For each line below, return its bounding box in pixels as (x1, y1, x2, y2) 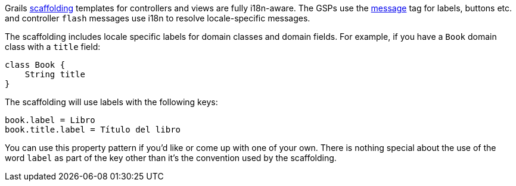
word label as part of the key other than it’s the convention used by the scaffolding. (5, 153, 337, 163)
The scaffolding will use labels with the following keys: (5, 97, 218, 107)
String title (24, 70, 85, 79)
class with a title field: (5, 42, 101, 52)
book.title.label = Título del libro (5, 125, 181, 134)
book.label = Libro (5, 115, 95, 125)
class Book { (5, 60, 66, 70)
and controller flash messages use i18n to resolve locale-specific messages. (5, 13, 310, 23)
